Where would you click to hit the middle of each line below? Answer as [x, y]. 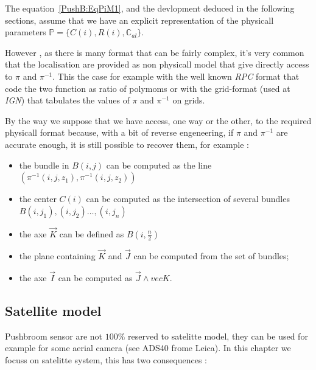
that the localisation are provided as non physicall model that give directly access [157, 64]
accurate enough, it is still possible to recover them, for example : [127, 144]
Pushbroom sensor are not [54, 336]
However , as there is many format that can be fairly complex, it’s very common [155, 52]
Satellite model [53, 310]
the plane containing [57, 256]
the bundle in [44, 165]
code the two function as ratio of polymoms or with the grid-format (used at [148, 88]
